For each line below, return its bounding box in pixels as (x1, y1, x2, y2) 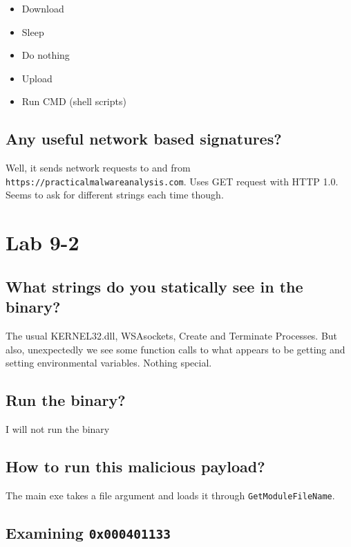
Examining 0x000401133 (6, 521, 171, 543)
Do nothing (21, 48, 70, 62)
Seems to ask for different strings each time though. (6, 187, 224, 202)
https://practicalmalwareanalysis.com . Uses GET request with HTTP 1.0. (6, 174, 339, 188)
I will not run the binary (6, 421, 110, 436)
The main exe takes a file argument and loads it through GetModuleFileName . (6, 488, 335, 502)
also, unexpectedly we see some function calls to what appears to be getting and (6, 342, 345, 356)
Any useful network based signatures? (6, 128, 282, 149)
